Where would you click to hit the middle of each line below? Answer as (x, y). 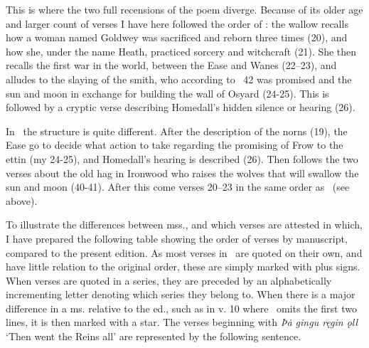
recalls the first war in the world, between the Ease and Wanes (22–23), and (171, 65)
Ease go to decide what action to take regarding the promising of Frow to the (175, 145)
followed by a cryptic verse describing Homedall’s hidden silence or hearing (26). (181, 107)
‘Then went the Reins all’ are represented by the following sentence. (154, 336)
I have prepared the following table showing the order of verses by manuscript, (177, 238)
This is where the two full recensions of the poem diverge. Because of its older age (184, 9)
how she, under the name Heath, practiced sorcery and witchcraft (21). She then (181, 51)
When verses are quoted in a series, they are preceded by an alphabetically (169, 280)
